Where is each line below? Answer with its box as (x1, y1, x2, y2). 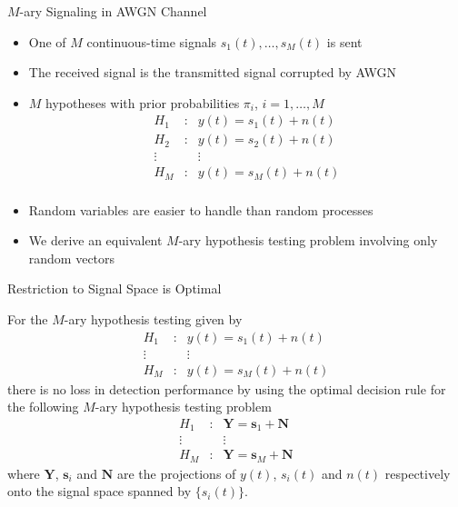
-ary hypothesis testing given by (64, 309, 243, 328)
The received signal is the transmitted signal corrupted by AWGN (28, 63, 397, 82)
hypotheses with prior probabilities (45, 93, 240, 112)
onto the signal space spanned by (7, 482, 192, 501)
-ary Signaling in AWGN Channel (19, 2, 207, 20)
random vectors (28, 248, 115, 267)
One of (28, 32, 66, 51)
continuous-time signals (86, 32, 217, 51)
